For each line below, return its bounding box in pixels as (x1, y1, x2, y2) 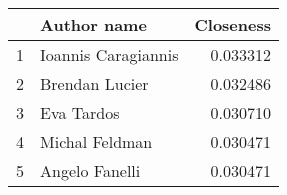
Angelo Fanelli (40, 159, 141, 182)
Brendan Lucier (40, 72, 149, 95)
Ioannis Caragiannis (40, 43, 179, 66)
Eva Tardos (40, 101, 120, 124)
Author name (40, 13, 147, 36)
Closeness (194, 13, 271, 36)
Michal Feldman (40, 130, 153, 153)
